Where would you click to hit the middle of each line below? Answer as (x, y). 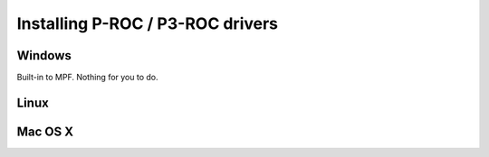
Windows (44, 55)
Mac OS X (45, 131)
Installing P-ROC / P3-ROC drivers (148, 23)
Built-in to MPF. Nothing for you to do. (87, 78)
